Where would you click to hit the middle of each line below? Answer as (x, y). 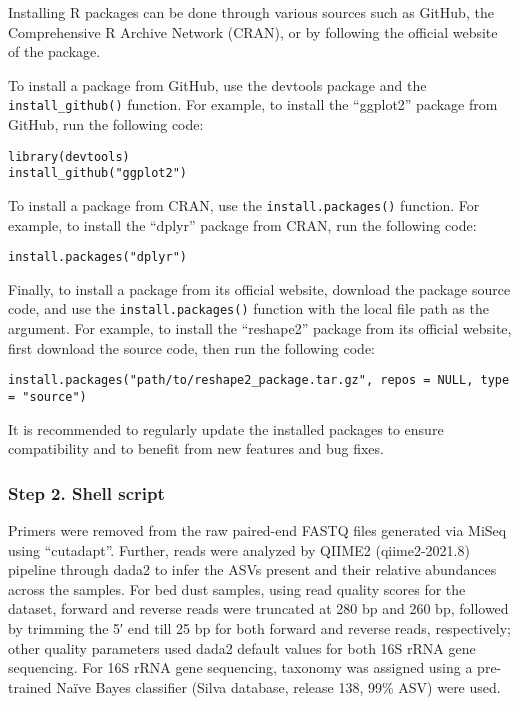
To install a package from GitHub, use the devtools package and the (217, 84)
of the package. (54, 51)
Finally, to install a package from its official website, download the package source (259, 288)
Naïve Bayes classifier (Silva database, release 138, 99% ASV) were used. (278, 686)
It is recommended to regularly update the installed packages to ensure (226, 428)
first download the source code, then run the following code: (192, 347)
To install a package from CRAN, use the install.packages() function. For (244, 204)
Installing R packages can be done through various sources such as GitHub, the (251, 12)
